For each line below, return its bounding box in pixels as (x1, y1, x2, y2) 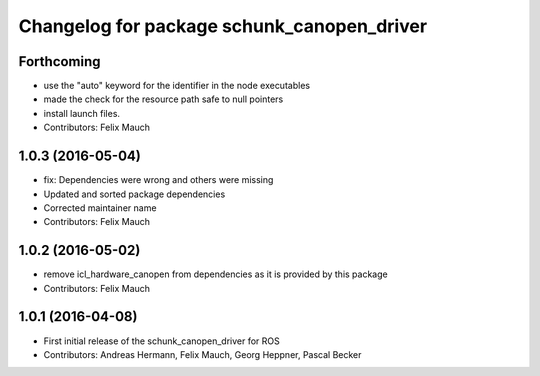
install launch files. (43, 107, 120, 119)
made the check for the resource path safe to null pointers (43, 93, 284, 105)
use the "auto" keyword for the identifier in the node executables (43, 80, 310, 92)
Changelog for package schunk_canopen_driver (18, 15, 428, 37)
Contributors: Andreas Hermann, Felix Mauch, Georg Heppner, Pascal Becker (43, 348, 362, 360)
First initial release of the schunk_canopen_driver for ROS (43, 335, 280, 347)
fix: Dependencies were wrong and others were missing (43, 174, 274, 186)
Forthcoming (18, 53, 101, 70)
